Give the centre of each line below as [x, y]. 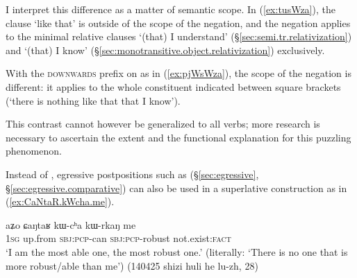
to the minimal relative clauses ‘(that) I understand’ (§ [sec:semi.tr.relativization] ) [179, 36]
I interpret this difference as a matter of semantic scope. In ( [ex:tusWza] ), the [171, 9]
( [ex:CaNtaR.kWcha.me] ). [60, 201]
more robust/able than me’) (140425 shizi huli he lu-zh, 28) [132, 265]
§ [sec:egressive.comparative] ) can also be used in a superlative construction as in [176, 188]
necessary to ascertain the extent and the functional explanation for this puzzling [178, 137]
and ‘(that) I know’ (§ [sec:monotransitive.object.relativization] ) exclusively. [165, 50]
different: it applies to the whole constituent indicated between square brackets [173, 86]
